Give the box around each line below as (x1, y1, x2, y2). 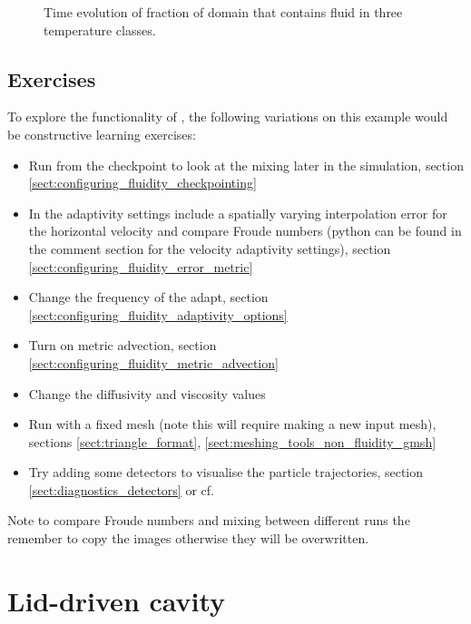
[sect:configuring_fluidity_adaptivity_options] (28, 305, 288, 324)
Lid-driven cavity (7, 581, 226, 619)
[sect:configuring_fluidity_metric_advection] (28, 353, 279, 372)
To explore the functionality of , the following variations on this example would (7, 107, 448, 126)
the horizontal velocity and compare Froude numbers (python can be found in (28, 221, 462, 240)
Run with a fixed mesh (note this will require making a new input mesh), (28, 414, 437, 434)
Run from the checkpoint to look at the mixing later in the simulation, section (28, 155, 464, 174)
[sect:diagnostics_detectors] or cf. (28, 480, 214, 499)
